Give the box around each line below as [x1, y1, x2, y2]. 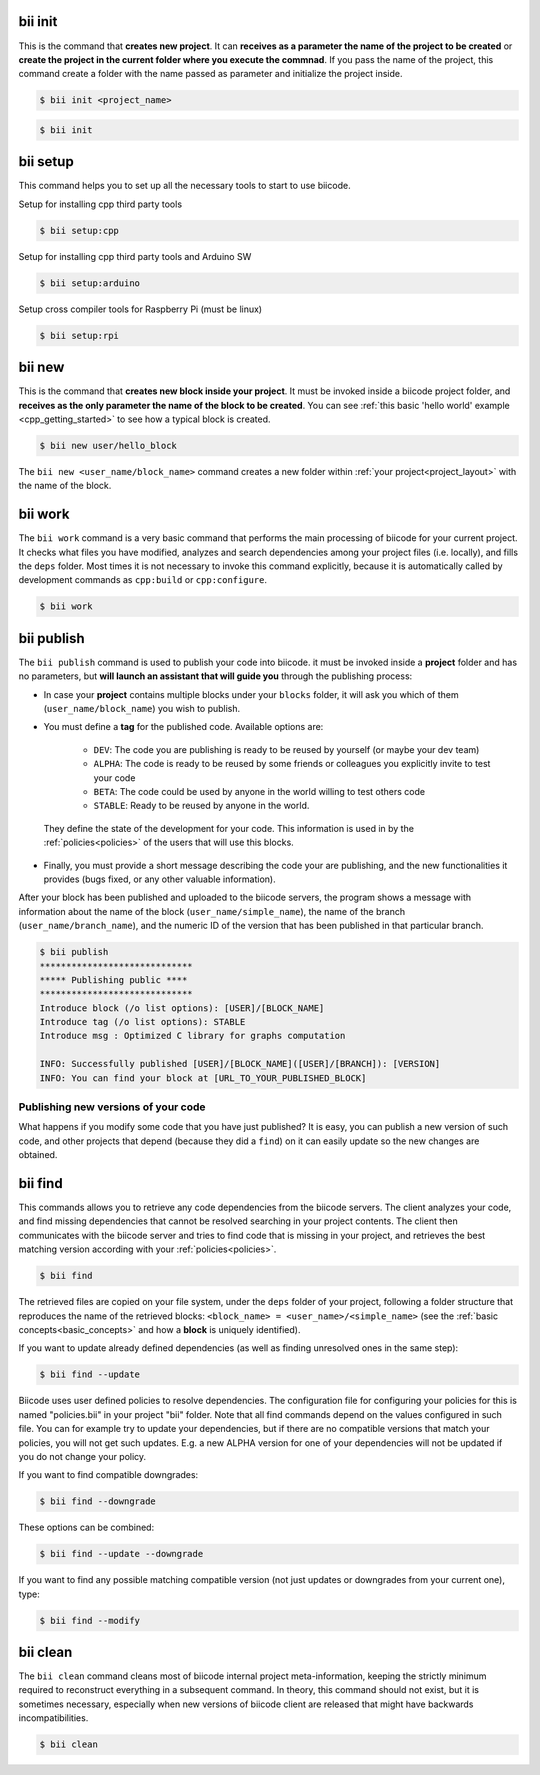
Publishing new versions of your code [18, 1100, 206, 1114]
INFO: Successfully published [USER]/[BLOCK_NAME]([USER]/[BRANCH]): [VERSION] [39, 1058, 441, 1070]
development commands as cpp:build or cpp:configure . [18, 574, 267, 586]
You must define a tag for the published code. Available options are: [43, 721, 324, 733]
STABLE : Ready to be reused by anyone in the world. [93, 800, 310, 812]
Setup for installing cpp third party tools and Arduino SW [18, 250, 252, 262]
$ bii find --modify [39, 1615, 140, 1626]
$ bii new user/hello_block [39, 440, 177, 451]
